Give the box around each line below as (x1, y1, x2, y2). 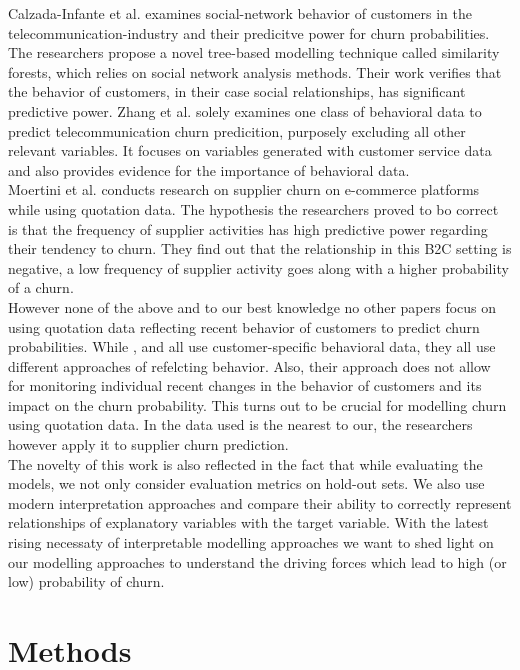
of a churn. (8, 277, 74, 298)
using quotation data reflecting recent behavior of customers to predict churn (8, 316, 480, 337)
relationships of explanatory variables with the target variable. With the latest (8, 512, 489, 533)
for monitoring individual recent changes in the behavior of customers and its (8, 375, 482, 396)
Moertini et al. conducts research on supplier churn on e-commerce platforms (8, 179, 480, 200)
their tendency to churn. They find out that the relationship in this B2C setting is (8, 238, 512, 259)
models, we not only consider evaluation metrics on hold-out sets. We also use (8, 473, 485, 494)
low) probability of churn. (8, 571, 165, 592)
